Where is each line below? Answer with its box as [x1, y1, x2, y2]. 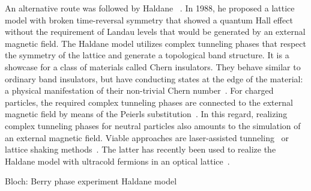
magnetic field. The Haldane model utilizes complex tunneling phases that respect [5, 37, 306, 49]
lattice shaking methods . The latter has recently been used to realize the [5, 143, 276, 156]
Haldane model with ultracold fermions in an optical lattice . [5, 154, 230, 167]
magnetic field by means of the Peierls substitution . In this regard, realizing [5, 108, 288, 120]
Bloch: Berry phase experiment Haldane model [5, 175, 177, 187]
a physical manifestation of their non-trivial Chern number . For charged [5, 84, 274, 97]
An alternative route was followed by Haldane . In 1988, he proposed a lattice [5, 2, 295, 14]
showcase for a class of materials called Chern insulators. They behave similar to [5, 60, 301, 73]
